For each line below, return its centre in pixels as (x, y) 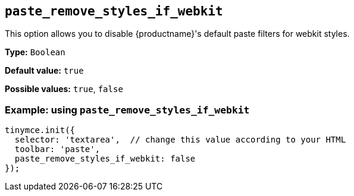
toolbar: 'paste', (57, 149)
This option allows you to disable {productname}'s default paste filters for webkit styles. (177, 34)
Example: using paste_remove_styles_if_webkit (127, 110)
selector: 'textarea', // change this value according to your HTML (180, 140)
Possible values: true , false (64, 89)
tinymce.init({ (40, 130)
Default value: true (44, 71)
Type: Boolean (35, 52)
